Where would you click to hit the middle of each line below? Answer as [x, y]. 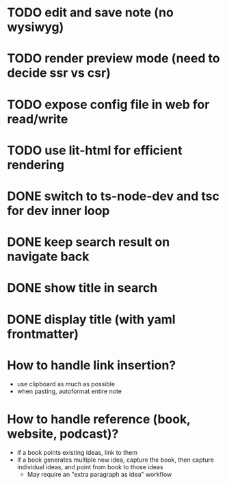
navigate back [48, 257]
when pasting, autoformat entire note [69, 391]
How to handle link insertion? [92, 365]
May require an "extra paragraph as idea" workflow [99, 475]
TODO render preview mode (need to [113, 59]
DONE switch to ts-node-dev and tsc [113, 196]
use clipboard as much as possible [66, 384]
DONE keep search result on [89, 242]
